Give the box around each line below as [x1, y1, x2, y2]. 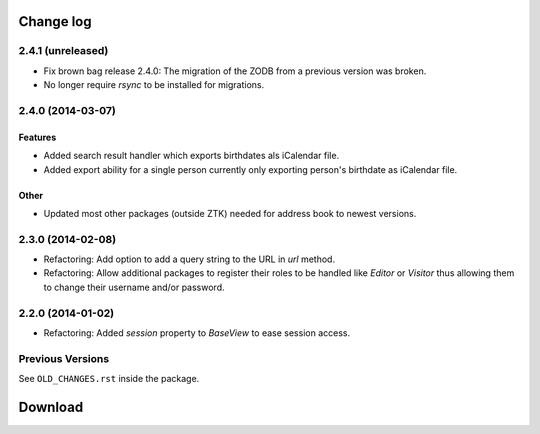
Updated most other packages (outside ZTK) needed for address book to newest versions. [43, 207, 417, 219]
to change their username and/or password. [43, 281, 225, 293]
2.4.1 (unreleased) [18, 44, 109, 58]
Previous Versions [18, 351, 110, 365]
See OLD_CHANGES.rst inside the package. [18, 373, 200, 385]
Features [18, 131, 57, 143]
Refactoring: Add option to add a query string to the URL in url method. [43, 253, 335, 265]
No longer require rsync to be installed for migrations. [43, 79, 265, 91]
